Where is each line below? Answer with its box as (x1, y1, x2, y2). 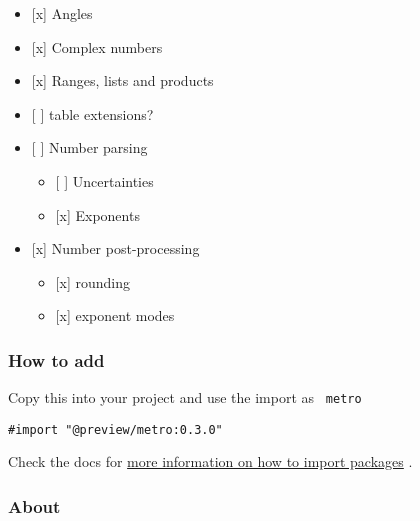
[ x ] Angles (31, 3, 93, 23)
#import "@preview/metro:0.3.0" (8, 422, 223, 437)
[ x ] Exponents (55, 204, 140, 225)
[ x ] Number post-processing (31, 238, 200, 259)
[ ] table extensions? (31, 103, 154, 124)
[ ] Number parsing (31, 137, 148, 158)
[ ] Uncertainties (55, 170, 154, 191)
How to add (8, 347, 105, 372)
